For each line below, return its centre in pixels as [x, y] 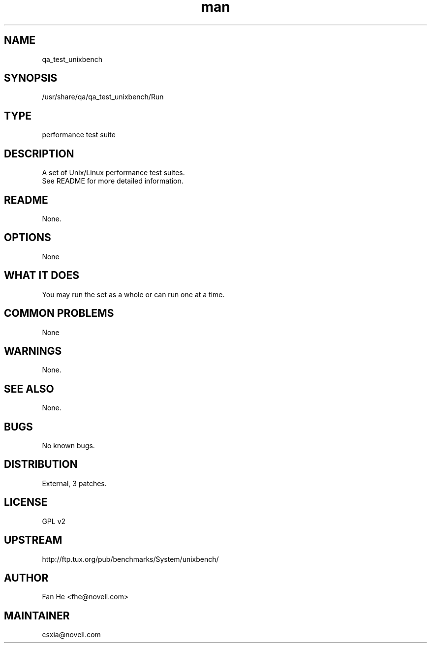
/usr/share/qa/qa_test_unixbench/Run [103, 97]
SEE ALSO [29, 389]
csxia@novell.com [71, 635]
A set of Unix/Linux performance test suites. [113, 173]
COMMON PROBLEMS [59, 313]
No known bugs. [68, 446]
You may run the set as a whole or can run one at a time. [133, 294]
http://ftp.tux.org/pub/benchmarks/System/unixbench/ [130, 559]
